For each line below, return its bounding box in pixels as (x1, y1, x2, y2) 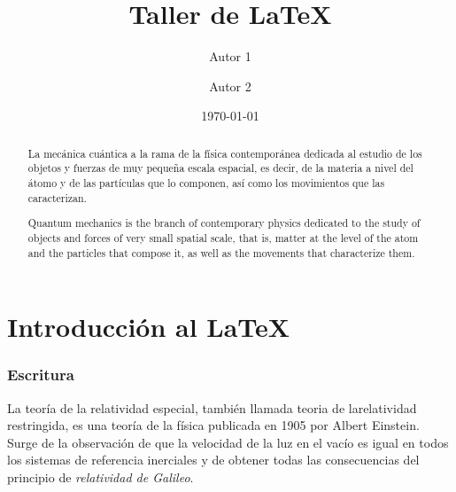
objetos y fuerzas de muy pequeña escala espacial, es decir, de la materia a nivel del (27, 160, 413, 176)
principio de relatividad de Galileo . (7, 467, 194, 486)
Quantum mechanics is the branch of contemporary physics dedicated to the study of (27, 215, 421, 230)
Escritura (7, 363, 74, 386)
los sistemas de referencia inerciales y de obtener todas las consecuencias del (7, 450, 420, 469)
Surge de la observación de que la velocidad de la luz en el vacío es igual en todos (7, 433, 449, 451)
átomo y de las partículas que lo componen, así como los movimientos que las (27, 176, 385, 191)
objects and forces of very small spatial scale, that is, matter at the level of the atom (27, 230, 419, 245)
